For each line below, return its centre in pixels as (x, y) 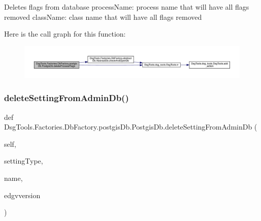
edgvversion (22, 195)
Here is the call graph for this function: (65, 34)
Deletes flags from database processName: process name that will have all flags (127, 7)
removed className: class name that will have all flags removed (103, 17)
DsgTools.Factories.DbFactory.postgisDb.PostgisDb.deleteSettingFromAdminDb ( (131, 127)
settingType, (24, 161)
